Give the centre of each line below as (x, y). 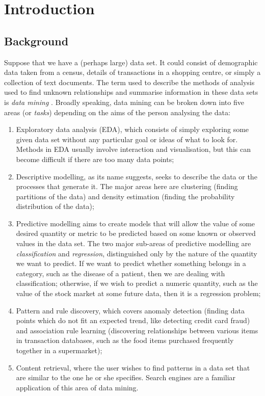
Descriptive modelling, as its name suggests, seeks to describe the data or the (137, 176)
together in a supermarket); (59, 350)
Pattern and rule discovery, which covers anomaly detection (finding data (130, 310)
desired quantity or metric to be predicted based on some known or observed (136, 233)
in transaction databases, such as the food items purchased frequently (125, 340)
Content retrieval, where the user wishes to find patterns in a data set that (133, 367)
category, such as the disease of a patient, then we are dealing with (121, 273)
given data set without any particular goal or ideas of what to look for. (127, 139)
